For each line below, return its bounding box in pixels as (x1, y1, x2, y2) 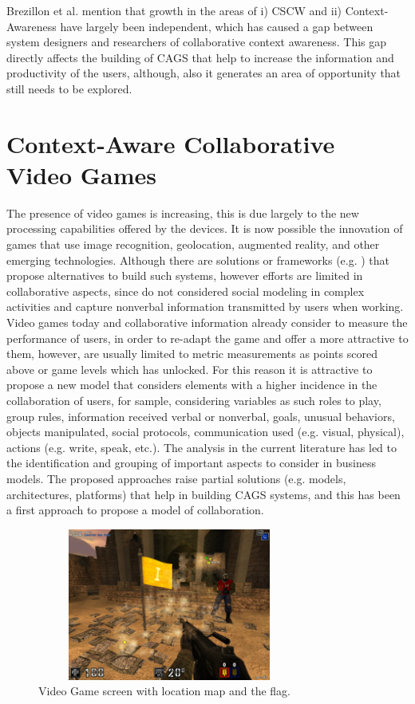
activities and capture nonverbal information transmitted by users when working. (6, 298, 404, 315)
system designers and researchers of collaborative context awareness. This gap (6, 33, 387, 50)
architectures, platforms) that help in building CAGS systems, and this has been (6, 486, 401, 502)
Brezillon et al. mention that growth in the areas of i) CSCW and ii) (6, 2, 342, 18)
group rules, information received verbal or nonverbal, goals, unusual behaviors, (6, 407, 395, 424)
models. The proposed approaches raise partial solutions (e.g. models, (6, 470, 346, 486)
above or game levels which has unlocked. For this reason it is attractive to (6, 360, 373, 377)
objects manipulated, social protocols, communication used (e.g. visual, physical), (6, 423, 405, 440)
